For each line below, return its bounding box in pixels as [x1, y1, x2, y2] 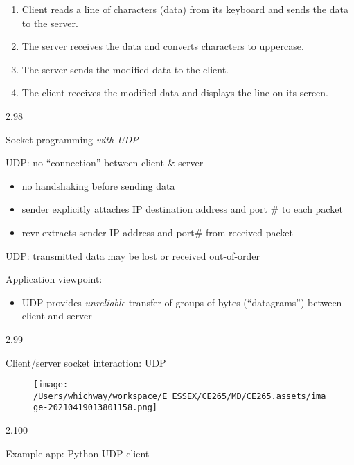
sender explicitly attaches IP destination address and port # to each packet [21, 202, 343, 216]
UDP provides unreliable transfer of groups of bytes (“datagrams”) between [21, 295, 342, 309]
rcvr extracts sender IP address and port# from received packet [21, 225, 294, 239]
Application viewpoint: [6, 272, 103, 286]
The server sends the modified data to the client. [21, 62, 229, 76]
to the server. [21, 15, 78, 30]
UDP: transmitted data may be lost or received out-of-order [6, 248, 260, 263]
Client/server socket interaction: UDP [6, 355, 166, 369]
